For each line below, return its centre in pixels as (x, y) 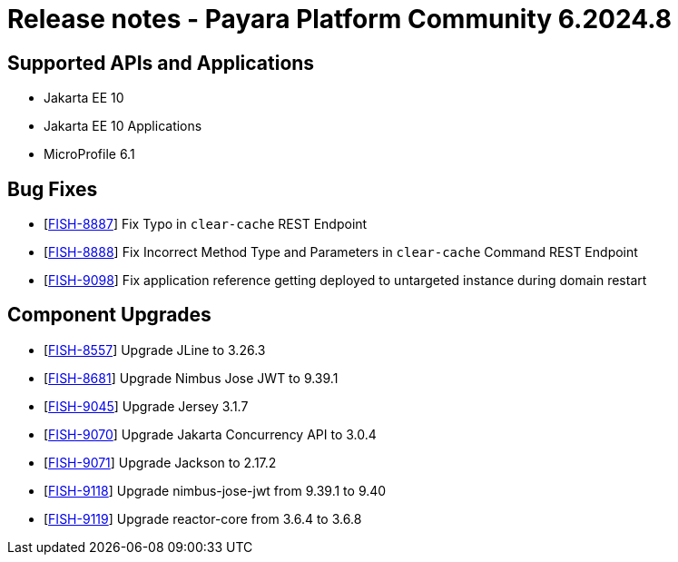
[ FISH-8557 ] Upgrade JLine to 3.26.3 (155, 350)
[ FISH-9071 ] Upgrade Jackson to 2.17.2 (160, 462)
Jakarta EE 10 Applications (123, 126)
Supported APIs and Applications (161, 63)
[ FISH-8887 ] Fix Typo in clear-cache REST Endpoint (206, 224)
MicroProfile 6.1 (89, 154)
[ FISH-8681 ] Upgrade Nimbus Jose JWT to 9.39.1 (191, 378)
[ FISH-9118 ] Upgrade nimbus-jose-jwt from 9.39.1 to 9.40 (215, 490)
